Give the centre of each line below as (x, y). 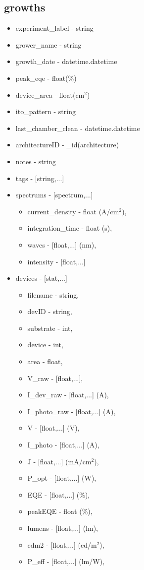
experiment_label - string (54, 28)
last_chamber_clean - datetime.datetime (78, 128)
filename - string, (53, 294)
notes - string (36, 161)
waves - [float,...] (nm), (62, 244)
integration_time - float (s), (70, 228)
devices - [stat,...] (41, 278)
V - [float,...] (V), (53, 428)
